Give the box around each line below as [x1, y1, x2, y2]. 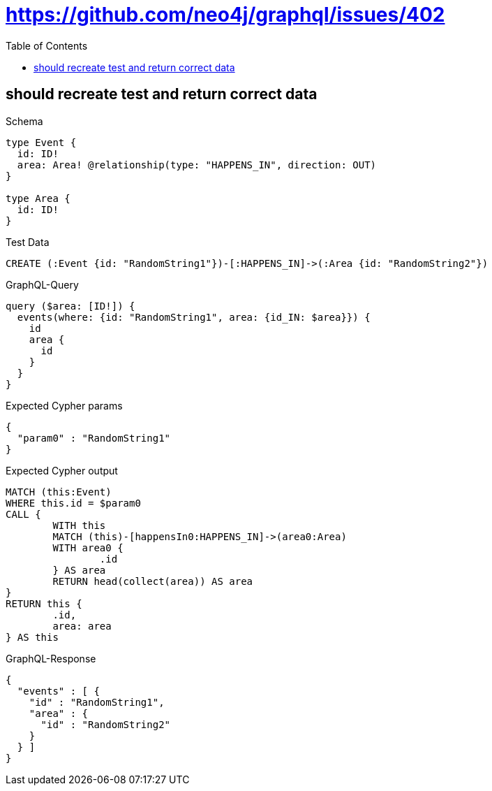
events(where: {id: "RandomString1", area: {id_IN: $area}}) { [17, 311, 371, 323]
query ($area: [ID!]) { [6, 300, 135, 312]
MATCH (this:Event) [6, 486, 112, 498]
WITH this [52, 519, 106, 531]
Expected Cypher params [6, 399, 123, 412]
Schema [6, 115, 43, 127]
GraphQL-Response [6, 652, 96, 665]
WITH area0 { [52, 542, 124, 553]
